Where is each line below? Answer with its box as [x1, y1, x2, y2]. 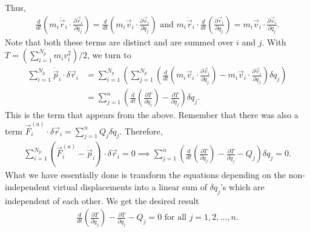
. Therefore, [119, 124, 163, 137]
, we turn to [87, 48, 131, 61]
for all [164, 213, 186, 222]
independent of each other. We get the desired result [5, 194, 199, 207]
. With [262, 35, 286, 48]
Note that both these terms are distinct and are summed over [5, 35, 234, 48]
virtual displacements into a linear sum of [53, 180, 207, 193]
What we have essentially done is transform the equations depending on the [5, 168, 286, 181]
